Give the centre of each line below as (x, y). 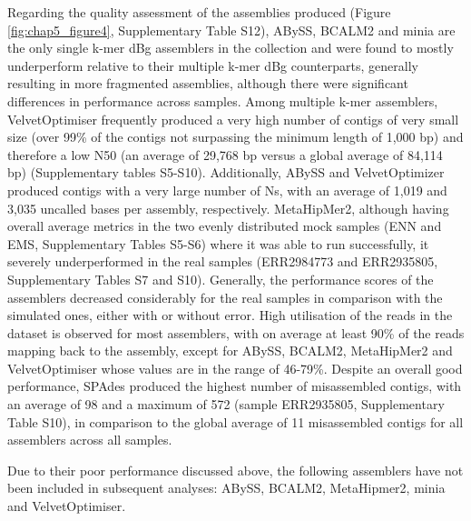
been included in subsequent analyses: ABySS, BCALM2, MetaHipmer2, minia (226, 488)
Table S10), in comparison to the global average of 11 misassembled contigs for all (235, 421)
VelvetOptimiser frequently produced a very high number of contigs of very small (233, 119)
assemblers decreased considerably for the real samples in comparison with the (225, 297)
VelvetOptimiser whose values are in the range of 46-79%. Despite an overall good (235, 368)
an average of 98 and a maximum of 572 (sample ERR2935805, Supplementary (226, 404)
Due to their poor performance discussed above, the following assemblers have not (235, 470)
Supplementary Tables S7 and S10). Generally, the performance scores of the (221, 279)
